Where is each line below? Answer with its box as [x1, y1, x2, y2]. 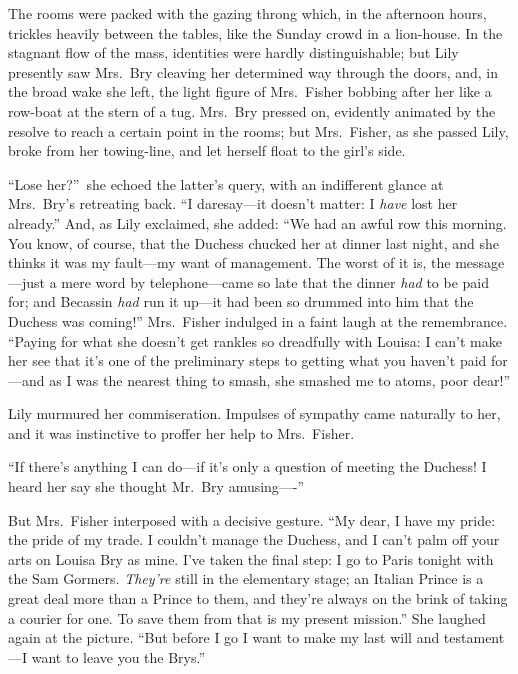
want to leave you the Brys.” [31, 646, 206, 667]
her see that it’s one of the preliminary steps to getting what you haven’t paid [8, 350, 487, 371]
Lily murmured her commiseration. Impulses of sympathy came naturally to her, [8, 403, 501, 424]
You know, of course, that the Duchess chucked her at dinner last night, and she [8, 232, 500, 253]
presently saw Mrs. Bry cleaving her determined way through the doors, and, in [8, 61, 499, 82]
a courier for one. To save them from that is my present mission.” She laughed [8, 607, 486, 628]
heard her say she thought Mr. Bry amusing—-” [8, 476, 305, 497]
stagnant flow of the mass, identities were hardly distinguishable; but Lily [8, 42, 459, 63]
